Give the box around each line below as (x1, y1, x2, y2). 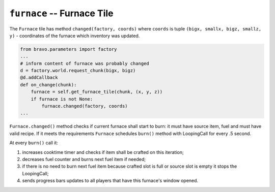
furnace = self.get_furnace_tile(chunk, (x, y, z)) (31, 89, 163, 95)
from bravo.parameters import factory (20, 46, 117, 52)
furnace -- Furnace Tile (9, 8, 114, 19)
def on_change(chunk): (20, 82, 77, 87)
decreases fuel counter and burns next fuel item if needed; (22, 156, 146, 162)
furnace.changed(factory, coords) (41, 103, 128, 109)
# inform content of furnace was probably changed (20, 60, 150, 66)
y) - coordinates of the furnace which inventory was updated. (9, 33, 140, 39)
